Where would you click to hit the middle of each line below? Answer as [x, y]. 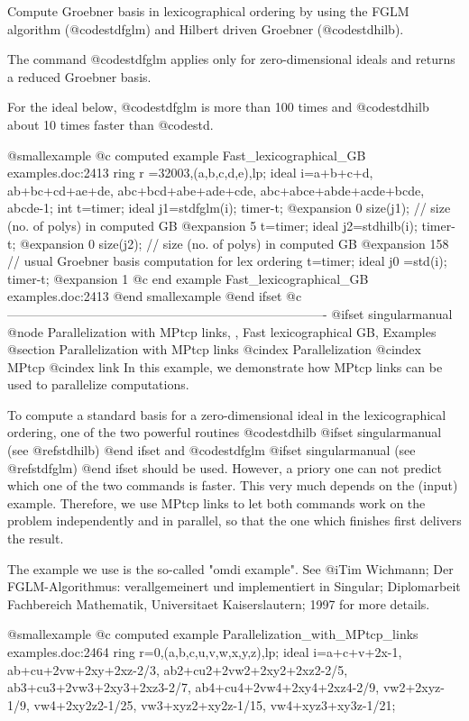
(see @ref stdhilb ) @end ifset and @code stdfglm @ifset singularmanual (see [212, 450]
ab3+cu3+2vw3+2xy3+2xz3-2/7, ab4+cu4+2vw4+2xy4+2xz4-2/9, [193, 687]
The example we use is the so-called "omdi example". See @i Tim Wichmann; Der [230, 568]
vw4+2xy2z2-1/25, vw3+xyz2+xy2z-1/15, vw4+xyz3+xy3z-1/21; [215, 704]
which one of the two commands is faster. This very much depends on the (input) [233, 485]
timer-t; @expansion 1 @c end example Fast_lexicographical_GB [188, 278]
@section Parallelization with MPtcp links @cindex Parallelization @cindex [214, 349]
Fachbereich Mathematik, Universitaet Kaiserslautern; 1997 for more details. [219, 603]
